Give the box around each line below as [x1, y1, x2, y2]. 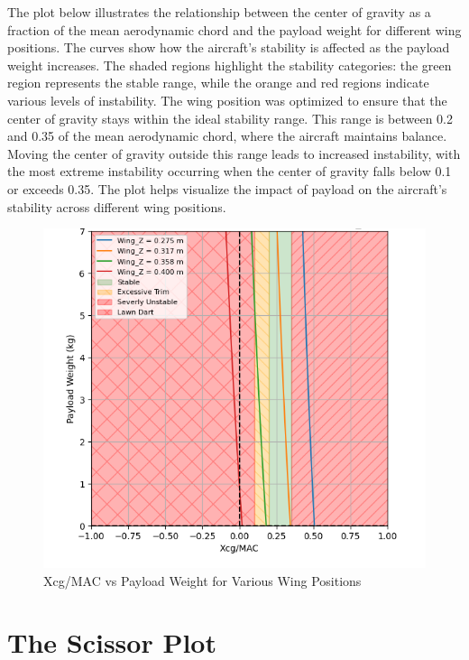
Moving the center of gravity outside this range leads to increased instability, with [7, 144, 461, 163]
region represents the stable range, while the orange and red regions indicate [7, 73, 429, 92]
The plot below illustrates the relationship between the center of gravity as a [7, 3, 431, 21]
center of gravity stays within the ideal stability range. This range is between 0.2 [7, 108, 454, 127]
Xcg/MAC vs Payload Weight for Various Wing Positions [43, 571, 362, 590]
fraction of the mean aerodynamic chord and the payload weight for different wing [7, 20, 462, 39]
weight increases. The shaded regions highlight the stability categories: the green [7, 55, 452, 74]
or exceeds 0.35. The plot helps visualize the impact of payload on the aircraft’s [7, 179, 447, 198]
